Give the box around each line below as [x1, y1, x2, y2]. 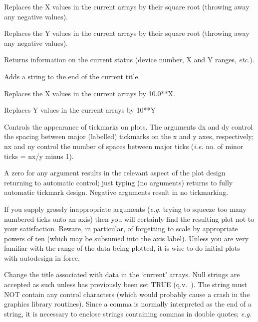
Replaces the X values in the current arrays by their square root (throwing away [4, 1, 250, 11]
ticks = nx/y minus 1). [4, 151, 74, 161]
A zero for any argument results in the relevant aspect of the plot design [4, 167, 226, 178]
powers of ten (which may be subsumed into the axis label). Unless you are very [4, 233, 249, 243]
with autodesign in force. [4, 252, 80, 263]
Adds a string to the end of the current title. [4, 71, 140, 81]
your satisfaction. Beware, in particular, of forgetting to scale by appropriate [4, 223, 238, 234]
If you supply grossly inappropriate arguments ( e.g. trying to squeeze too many [4, 203, 247, 214]
